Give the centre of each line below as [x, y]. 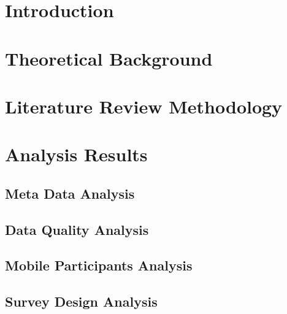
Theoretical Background [109, 58]
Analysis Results [76, 154]
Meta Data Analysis [70, 193]
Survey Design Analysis [81, 301]
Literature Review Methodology [144, 106]
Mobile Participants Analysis [99, 265]
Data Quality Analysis [77, 229]
